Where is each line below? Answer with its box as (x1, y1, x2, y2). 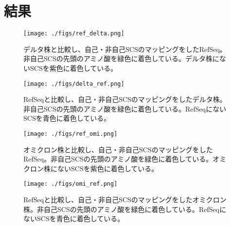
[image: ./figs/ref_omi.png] (23, 130, 118, 137)
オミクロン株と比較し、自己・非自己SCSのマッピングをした (23, 144, 213, 154)
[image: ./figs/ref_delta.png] (23, 30, 124, 37)
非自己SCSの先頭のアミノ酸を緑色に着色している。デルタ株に (23, 53, 219, 64)
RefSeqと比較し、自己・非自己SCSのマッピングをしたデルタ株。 (23, 94, 227, 104)
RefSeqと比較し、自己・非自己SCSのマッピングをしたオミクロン (23, 194, 227, 205)
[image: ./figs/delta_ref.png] (23, 80, 124, 87)
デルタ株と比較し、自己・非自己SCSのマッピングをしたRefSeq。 (23, 44, 227, 54)
